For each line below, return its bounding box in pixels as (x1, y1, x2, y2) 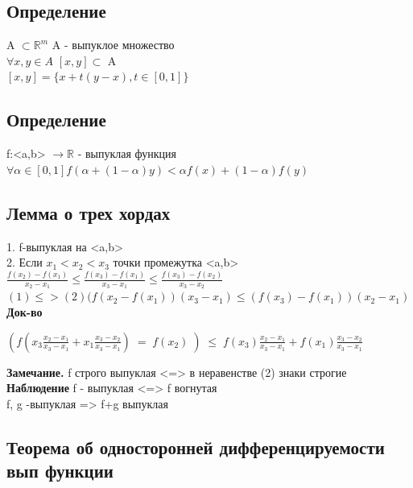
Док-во (6, 303, 43, 320)
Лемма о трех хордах (6, 200, 171, 225)
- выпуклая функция (77, 145, 177, 162)
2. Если (6, 254, 43, 271)
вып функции (6, 458, 114, 483)
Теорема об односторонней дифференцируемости (6, 434, 385, 459)
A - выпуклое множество (52, 36, 175, 53)
